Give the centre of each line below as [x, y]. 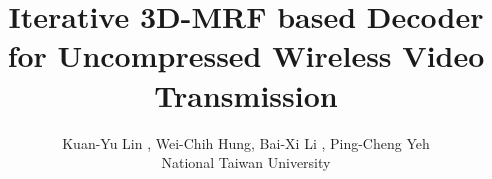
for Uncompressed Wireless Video [246, 55]
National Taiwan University [246, 162]
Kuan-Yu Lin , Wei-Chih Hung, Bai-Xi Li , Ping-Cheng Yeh [246, 142]
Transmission [246, 94]
